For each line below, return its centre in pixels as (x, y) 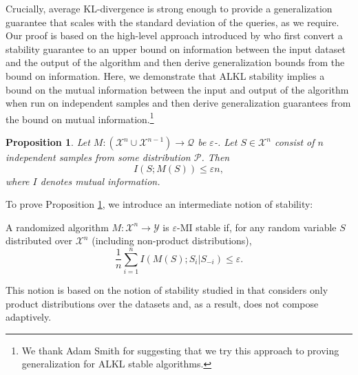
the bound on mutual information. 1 (80, 118)
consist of (294, 142)
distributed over (39, 240)
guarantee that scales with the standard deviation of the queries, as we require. (172, 22)
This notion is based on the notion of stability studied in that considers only (167, 290)
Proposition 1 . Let (48, 142)
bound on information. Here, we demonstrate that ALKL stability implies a (165, 75)
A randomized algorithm (57, 227)
